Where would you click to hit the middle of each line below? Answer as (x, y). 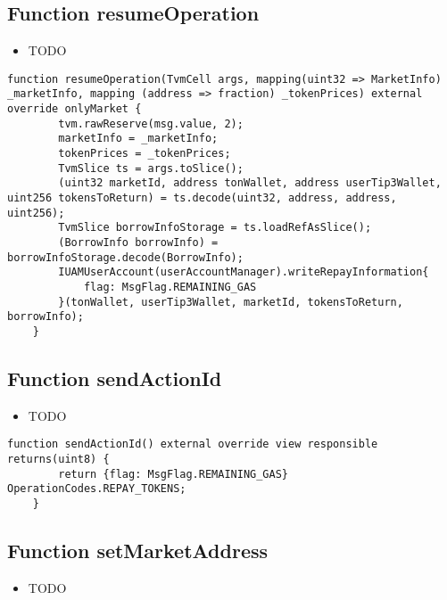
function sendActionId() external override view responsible (193, 444)
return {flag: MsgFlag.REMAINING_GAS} (173, 474)
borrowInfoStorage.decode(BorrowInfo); (125, 257)
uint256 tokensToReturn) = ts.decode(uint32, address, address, (202, 198)
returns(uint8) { (58, 460)
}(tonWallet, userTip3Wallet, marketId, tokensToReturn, (231, 302)
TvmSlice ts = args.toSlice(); (151, 168)
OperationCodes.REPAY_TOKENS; (97, 489)
